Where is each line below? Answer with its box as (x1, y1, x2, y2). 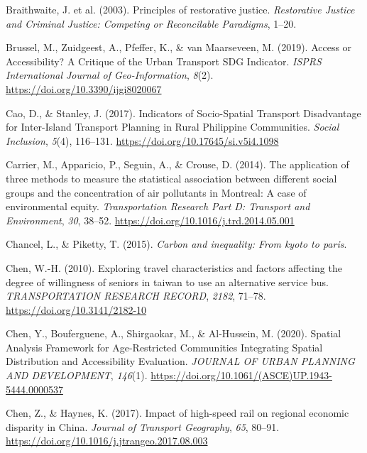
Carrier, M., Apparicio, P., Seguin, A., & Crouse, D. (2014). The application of (6, 157, 349, 172)
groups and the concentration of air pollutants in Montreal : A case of (6, 185, 307, 200)
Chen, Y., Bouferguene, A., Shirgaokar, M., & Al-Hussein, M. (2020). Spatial (6, 326, 341, 341)
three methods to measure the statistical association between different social (6, 170, 337, 185)
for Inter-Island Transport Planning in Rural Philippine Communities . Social (6, 119, 339, 134)
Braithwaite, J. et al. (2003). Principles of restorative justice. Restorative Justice (6, 2, 355, 16)
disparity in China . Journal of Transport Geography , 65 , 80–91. (6, 419, 280, 434)
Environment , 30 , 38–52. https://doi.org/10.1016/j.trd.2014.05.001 (6, 212, 295, 227)
